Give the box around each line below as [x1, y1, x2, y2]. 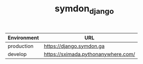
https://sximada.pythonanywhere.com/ [44, 51, 135, 58]
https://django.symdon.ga [44, 43, 105, 50]
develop [8, 51, 27, 58]
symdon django [54, 3, 114, 16]
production [8, 43, 34, 50]
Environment [8, 34, 39, 41]
